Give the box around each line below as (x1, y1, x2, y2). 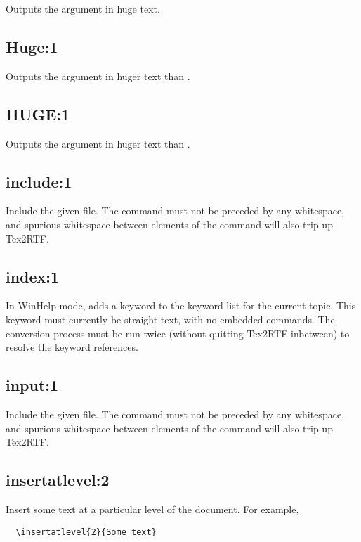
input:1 (6, 374, 59, 396)
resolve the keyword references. (6, 340, 138, 354)
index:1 (6, 265, 60, 287)
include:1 (6, 170, 72, 192)
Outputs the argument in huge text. (6, 1, 160, 15)
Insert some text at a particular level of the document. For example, (6, 501, 299, 516)
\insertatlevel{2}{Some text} (15, 527, 157, 537)
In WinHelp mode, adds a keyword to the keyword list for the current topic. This (6, 298, 356, 313)
